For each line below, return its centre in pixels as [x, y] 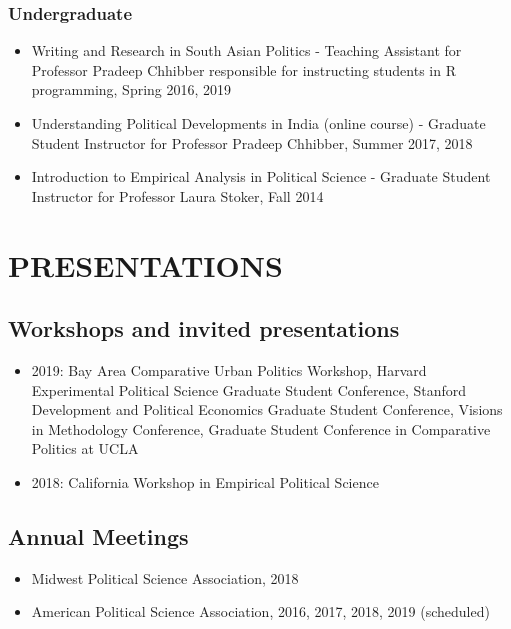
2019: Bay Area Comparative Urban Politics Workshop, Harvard [229, 369]
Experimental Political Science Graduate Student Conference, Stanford [249, 389]
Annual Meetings [98, 535]
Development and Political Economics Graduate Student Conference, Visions [267, 409]
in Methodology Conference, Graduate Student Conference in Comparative [261, 428]
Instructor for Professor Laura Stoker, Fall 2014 [177, 195]
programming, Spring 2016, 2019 [131, 89]
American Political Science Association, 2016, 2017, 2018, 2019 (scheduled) [260, 611]
